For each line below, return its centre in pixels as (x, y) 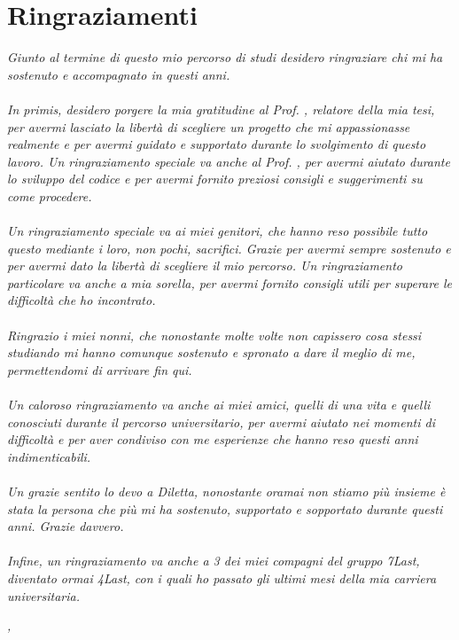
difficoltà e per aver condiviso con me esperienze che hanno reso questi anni (213, 439)
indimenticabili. (49, 456)
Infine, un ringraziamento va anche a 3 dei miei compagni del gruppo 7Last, (214, 561)
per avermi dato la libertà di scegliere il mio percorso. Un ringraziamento (205, 265)
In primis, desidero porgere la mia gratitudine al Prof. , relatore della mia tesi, (221, 109)
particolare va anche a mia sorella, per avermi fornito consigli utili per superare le (229, 282)
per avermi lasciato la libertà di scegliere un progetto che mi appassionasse (209, 126)
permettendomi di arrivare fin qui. (100, 369)
